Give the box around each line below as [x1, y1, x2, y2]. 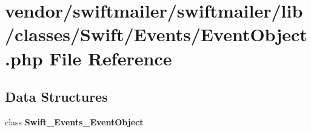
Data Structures [5, 87, 108, 106]
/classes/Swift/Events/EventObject [5, 22, 307, 47]
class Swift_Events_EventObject [5, 115, 144, 128]
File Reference [49, 45, 172, 70]
